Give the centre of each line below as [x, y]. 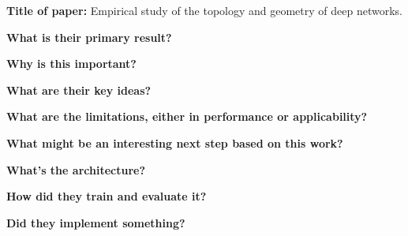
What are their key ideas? [79, 90]
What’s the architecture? [76, 169]
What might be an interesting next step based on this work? [175, 142]
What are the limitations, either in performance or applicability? [187, 116]
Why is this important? [71, 64]
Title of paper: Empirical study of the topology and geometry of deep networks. [204, 10]
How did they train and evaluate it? [107, 196]
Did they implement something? [96, 222]
